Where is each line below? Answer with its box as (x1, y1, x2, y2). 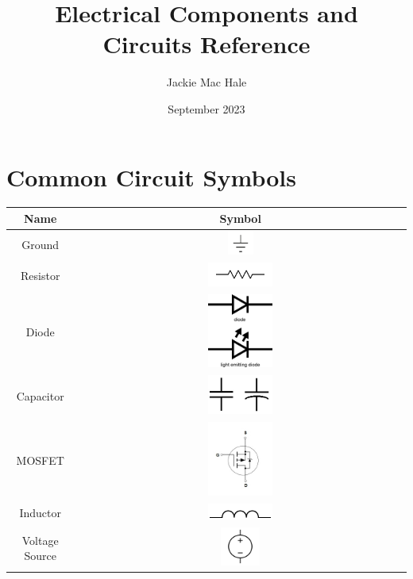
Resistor (21, 267, 60, 284)
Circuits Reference (102, 28, 311, 60)
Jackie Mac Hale (166, 74, 247, 90)
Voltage (21, 531, 59, 548)
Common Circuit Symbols (6, 160, 296, 193)
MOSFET (16, 451, 64, 468)
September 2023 (168, 100, 245, 117)
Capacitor (16, 387, 64, 404)
